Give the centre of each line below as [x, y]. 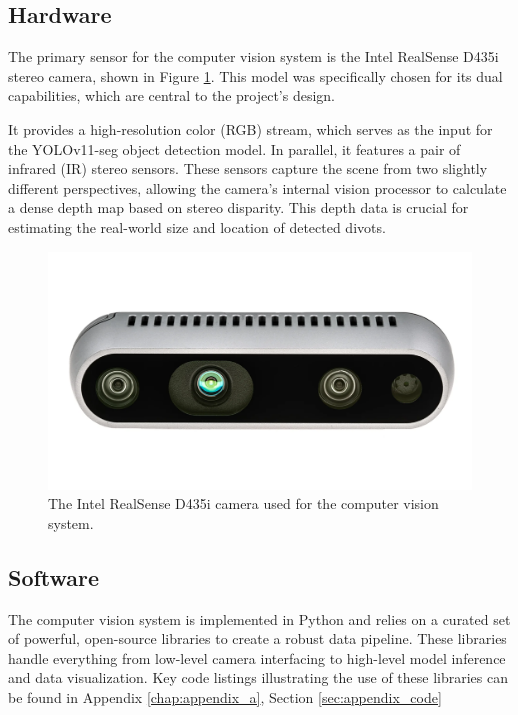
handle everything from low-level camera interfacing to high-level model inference [257, 657]
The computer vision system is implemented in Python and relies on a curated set [259, 618]
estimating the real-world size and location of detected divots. [197, 226]
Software [54, 576]
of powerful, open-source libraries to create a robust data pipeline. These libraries [257, 638]
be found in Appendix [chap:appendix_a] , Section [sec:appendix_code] [225, 696]
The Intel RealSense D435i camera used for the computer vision [243, 503]
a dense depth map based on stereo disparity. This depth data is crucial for [238, 207]
